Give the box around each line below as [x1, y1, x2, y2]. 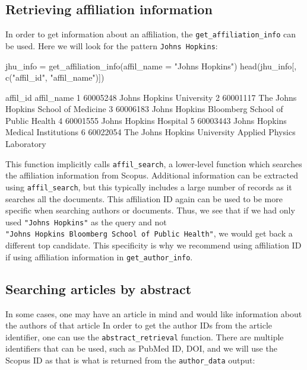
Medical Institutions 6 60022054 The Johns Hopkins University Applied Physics [5, 126, 296, 138]
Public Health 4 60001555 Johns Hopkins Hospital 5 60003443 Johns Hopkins [5, 114, 287, 126]
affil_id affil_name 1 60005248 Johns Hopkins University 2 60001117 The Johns [5, 91, 297, 103]
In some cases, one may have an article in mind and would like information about [5, 307, 302, 320]
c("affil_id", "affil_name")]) [5, 71, 105, 84]
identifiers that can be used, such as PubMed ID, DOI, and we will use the [5, 342, 277, 355]
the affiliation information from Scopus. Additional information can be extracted [5, 169, 299, 181]
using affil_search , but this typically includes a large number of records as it [5, 180, 292, 193]
